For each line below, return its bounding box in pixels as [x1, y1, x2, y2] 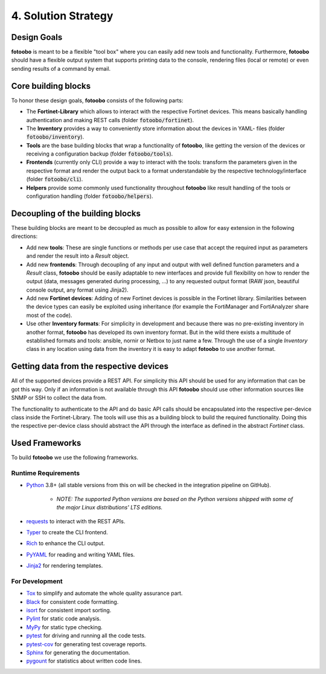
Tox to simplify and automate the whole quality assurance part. [26, 590, 183, 597]
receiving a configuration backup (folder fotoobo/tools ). [26, 150, 173, 157]
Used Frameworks [11, 438, 81, 448]
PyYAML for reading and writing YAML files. [26, 551, 135, 558]
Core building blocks [11, 80, 91, 91]
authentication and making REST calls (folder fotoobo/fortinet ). [26, 116, 194, 123]
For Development [11, 577, 63, 585]
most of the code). [26, 312, 72, 319]
